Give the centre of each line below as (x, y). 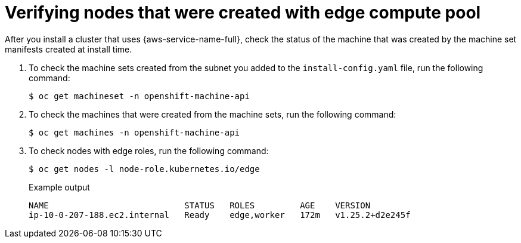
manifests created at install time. (69, 49)
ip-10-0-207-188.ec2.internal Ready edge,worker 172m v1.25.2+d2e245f (220, 215)
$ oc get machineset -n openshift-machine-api (139, 96)
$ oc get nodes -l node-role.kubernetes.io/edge (144, 169)
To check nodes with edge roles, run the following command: (149, 150)
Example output (59, 187)
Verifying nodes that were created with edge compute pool (243, 13)
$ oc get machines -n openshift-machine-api (134, 132)
